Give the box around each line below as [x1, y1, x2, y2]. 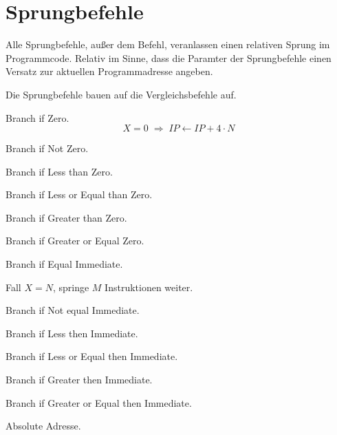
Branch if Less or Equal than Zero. [6, 187, 153, 202]
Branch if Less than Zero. [6, 164, 113, 178]
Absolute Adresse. [6, 418, 81, 433]
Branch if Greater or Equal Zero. [6, 233, 144, 248]
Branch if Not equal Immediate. [6, 303, 140, 317]
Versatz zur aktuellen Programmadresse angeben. [6, 64, 213, 78]
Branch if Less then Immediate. [6, 326, 138, 340]
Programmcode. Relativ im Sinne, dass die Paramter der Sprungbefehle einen [6, 50, 331, 65]
